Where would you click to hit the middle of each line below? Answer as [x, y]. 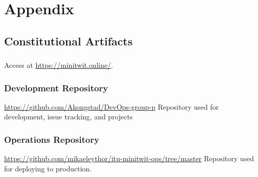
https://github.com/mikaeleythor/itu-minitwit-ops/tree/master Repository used [129, 158]
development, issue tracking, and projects [68, 117]
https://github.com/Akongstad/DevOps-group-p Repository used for [111, 106]
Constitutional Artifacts [68, 41]
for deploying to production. [48, 168]
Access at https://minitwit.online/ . [59, 65]
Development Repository [56, 87]
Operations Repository [52, 139]
